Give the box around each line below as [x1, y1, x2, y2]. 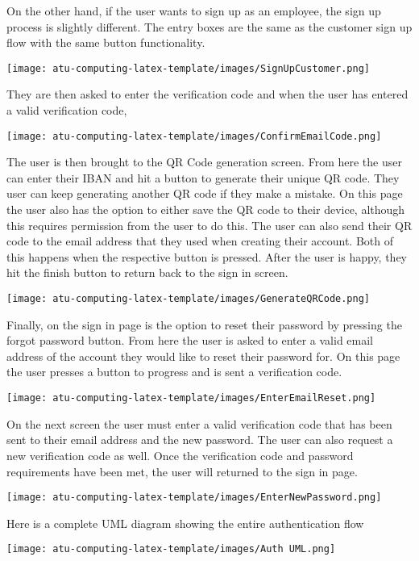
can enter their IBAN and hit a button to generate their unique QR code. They [6, 169, 400, 186]
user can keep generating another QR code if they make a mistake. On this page [6, 185, 403, 202]
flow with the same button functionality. [6, 34, 205, 51]
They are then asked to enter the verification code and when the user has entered [6, 86, 409, 103]
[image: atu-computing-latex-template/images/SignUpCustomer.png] [6, 62, 371, 74]
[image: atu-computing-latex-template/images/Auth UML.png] [6, 543, 336, 555]
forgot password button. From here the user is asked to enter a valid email [6, 332, 374, 349]
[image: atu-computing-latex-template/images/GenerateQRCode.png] [6, 293, 371, 305]
